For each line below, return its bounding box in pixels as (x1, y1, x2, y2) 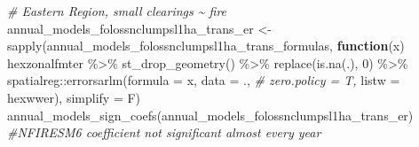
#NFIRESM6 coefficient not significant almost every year (7, 123, 321, 142)
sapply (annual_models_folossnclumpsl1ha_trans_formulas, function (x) (7, 36, 405, 55)
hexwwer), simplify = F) (7, 88, 141, 106)
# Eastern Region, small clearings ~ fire (7, 2, 227, 19)
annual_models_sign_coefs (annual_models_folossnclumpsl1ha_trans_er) (7, 105, 414, 124)
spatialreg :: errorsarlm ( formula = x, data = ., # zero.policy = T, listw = (7, 71, 400, 89)
